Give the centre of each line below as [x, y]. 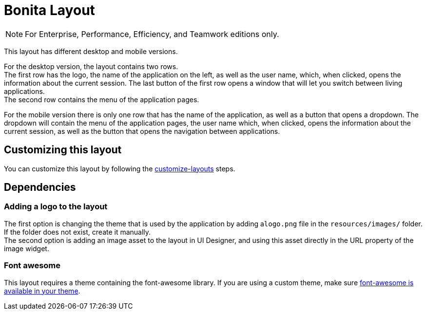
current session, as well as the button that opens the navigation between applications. [142, 131]
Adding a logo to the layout [56, 207]
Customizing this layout [63, 150]
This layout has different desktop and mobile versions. [91, 51]
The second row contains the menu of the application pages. [102, 99]
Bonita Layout [49, 10]
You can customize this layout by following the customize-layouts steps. [120, 168]
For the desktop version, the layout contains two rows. [91, 66]
